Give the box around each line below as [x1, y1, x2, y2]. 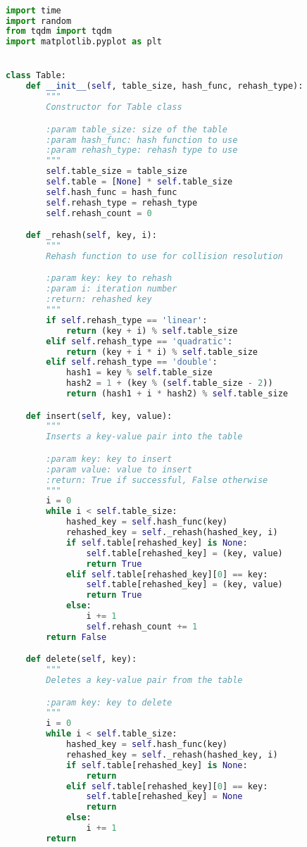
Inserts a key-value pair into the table [46, 432, 243, 442]
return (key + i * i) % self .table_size [65, 346, 258, 357]
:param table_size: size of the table [46, 124, 227, 134]
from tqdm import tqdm [6, 26, 112, 37]
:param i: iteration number [46, 284, 177, 294]
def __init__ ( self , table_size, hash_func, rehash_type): [25, 81, 303, 92]
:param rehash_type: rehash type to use [46, 145, 238, 156]
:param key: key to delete [46, 697, 173, 708]
